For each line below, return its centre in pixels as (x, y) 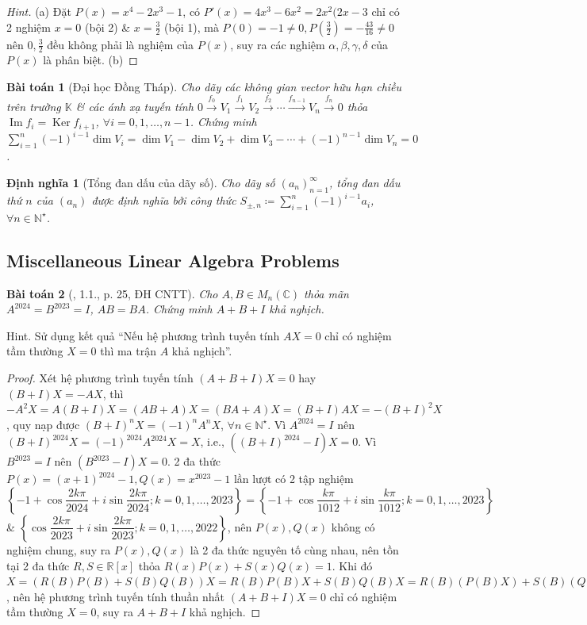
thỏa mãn (326, 293)
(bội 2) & (108, 27)
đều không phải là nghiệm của (120, 44)
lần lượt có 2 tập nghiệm (293, 479)
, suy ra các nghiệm (278, 44)
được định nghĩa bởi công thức (164, 200)
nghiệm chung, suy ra (59, 549)
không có (353, 526)
